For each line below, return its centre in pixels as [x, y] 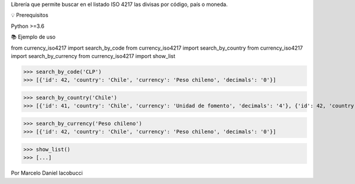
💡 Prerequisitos [30, 15]
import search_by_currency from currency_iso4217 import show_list [93, 56]
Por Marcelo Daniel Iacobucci [47, 173]
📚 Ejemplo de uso [33, 37]
